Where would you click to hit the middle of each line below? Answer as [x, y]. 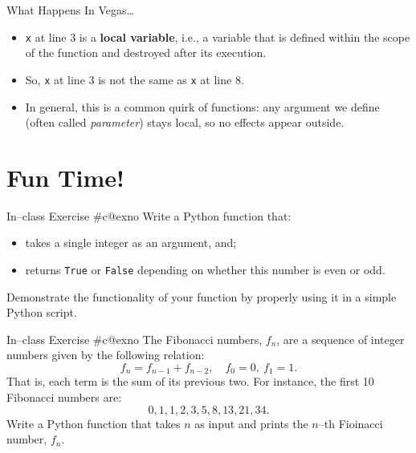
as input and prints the [251, 423]
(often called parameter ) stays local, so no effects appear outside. [185, 122]
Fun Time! [65, 177]
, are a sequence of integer [341, 339]
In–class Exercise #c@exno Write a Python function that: [149, 215]
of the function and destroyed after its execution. [146, 53]
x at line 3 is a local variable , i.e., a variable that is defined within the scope [218, 36]
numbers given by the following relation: [106, 355]
